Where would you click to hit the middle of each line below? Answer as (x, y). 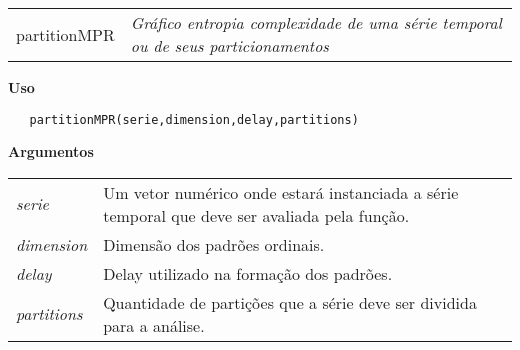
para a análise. (154, 325)
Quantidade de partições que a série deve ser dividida (290, 302)
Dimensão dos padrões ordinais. (214, 244)
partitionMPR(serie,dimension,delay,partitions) (194, 119)
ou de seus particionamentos (229, 45)
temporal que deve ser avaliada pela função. (256, 215)
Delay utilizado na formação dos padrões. (248, 273)
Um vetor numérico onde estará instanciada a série (281, 192)
